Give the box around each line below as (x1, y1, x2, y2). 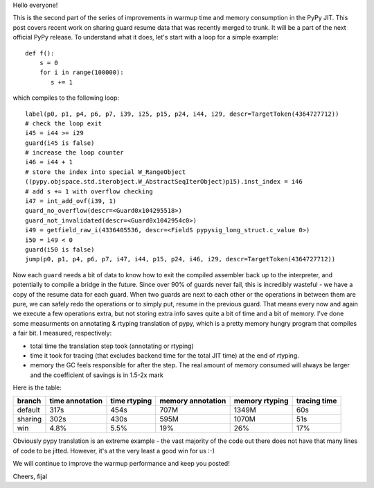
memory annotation (159, 396, 226, 406)
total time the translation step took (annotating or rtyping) (30, 342, 194, 350)
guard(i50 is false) (25, 245, 95, 253)
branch (17, 396, 42, 406)
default (17, 406, 41, 415)
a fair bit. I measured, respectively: (12, 329, 112, 338)
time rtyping (110, 396, 152, 406)
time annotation (49, 396, 103, 406)
